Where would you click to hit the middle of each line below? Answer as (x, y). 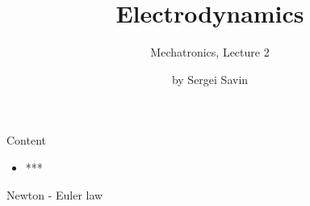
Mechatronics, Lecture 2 (210, 52)
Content (26, 140)
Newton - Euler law (55, 194)
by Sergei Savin (210, 79)
